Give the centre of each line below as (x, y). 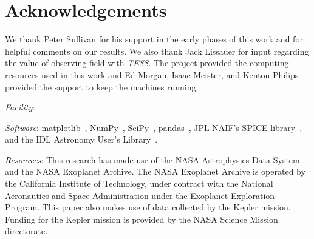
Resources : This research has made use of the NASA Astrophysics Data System (152, 159)
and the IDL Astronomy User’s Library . (81, 139)
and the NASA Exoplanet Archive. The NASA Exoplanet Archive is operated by (155, 171)
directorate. (26, 231)
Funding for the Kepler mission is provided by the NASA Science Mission (142, 219)
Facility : (20, 107)
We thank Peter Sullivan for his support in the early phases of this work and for (154, 39)
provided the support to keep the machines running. (102, 86)
